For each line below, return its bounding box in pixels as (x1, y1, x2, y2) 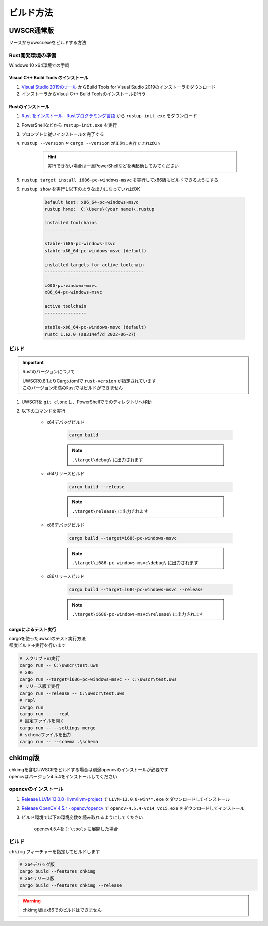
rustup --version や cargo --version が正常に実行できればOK (21, 140, 161, 146)
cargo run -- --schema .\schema (19, 739, 99, 745)
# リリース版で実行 (19, 683, 60, 689)
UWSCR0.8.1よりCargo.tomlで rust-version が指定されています (22, 378, 156, 384)
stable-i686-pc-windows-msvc (44, 241, 116, 247)
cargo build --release (69, 484, 125, 490)
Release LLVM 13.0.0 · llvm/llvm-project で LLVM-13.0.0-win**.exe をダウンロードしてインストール (21, 796, 230, 802)
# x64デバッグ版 (19, 861, 55, 867)
